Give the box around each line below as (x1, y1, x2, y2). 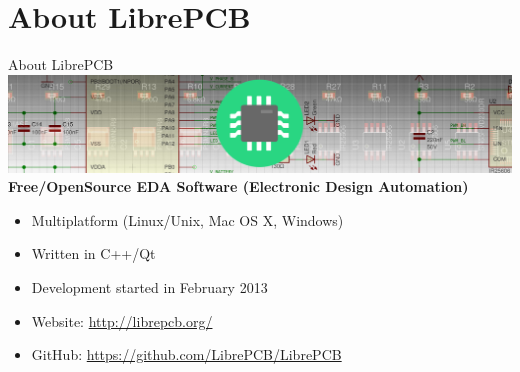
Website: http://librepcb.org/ (31, 310, 213, 331)
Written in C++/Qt (31, 243, 156, 264)
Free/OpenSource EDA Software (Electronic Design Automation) (8, 176, 469, 197)
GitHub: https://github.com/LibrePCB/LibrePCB (31, 344, 342, 365)
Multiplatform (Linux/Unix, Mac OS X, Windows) (31, 209, 344, 230)
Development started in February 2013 (31, 277, 268, 298)
